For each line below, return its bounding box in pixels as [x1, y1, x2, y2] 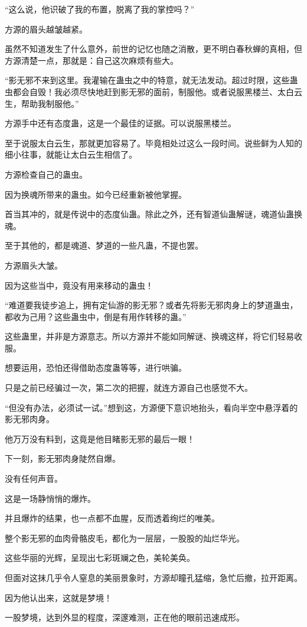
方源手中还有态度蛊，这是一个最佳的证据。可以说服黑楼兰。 [5, 117, 236, 129]
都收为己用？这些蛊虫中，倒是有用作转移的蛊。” [5, 310, 187, 322]
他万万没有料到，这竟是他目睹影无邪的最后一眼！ [5, 432, 195, 445]
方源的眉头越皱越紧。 [5, 22, 87, 35]
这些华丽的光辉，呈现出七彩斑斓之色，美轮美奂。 [5, 551, 195, 564]
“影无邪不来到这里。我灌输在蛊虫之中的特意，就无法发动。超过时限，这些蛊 [5, 74, 298, 86]
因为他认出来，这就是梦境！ [5, 591, 112, 603]
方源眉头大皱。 [5, 259, 63, 271]
